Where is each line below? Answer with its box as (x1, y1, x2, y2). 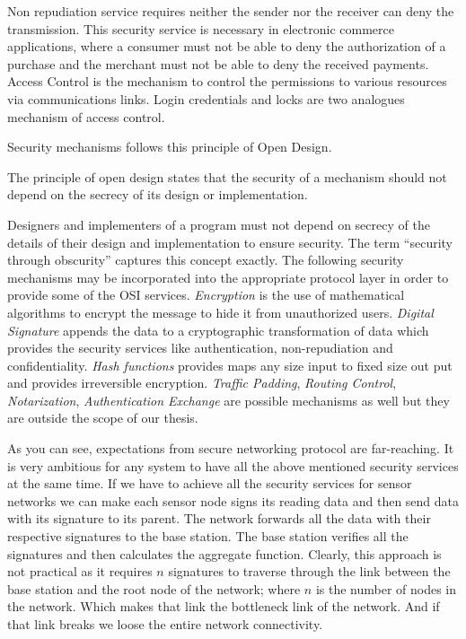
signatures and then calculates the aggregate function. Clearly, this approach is (7, 544, 442, 563)
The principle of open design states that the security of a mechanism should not (7, 167, 447, 186)
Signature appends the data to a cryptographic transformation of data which (7, 320, 429, 339)
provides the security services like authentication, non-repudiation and (7, 338, 393, 357)
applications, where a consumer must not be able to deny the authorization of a (7, 37, 446, 56)
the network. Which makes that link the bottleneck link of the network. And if (7, 597, 440, 616)
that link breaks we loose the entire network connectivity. (7, 615, 323, 633)
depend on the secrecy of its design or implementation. (7, 185, 308, 204)
